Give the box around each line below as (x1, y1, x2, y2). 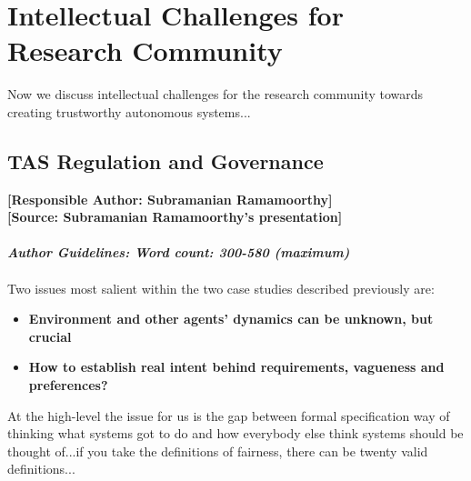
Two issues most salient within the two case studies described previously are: (7, 278, 435, 297)
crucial (28, 326, 72, 346)
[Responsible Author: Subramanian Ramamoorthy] (7, 189, 333, 208)
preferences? (28, 376, 108, 395)
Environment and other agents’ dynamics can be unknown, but (28, 309, 434, 328)
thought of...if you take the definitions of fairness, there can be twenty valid (7, 441, 428, 460)
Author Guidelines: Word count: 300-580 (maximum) (7, 243, 350, 262)
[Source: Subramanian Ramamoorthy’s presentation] (7, 207, 343, 226)
